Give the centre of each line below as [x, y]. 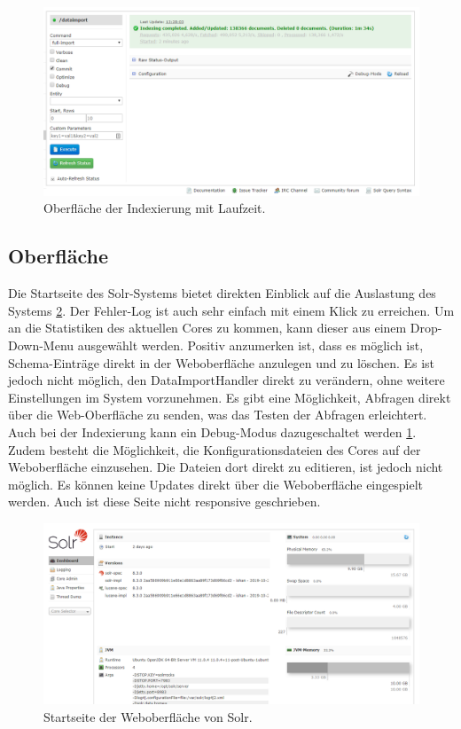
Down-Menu [41, 345]
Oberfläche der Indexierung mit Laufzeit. [155, 208]
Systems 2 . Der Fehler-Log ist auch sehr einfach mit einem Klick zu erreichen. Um [231, 310]
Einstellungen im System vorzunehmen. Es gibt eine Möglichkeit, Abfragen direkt [230, 397]
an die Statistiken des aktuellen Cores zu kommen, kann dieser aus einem [207, 328]
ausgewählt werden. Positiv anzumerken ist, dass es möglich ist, [250, 345]
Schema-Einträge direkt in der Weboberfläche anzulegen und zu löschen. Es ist [222, 362]
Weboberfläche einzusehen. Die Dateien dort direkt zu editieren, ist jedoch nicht [226, 467]
